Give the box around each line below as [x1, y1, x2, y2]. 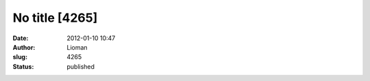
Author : [12, 43, 36, 51]
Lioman [66, 43, 88, 51]
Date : [12, 34, 29, 42]
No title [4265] [12, 10, 98, 25]
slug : [12, 53, 27, 61]
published [66, 62, 95, 71]
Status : [12, 62, 34, 71]
